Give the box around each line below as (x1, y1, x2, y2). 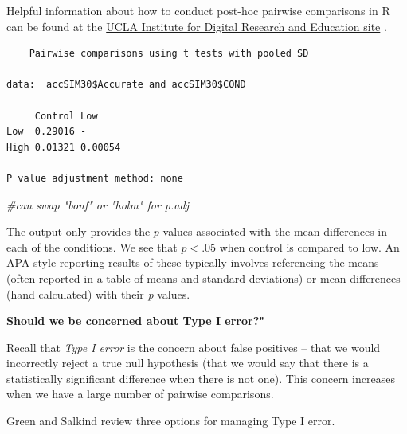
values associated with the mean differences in (162, 223, 388, 240)
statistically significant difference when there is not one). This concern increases (6, 369, 395, 386)
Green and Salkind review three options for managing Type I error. (6, 412, 335, 429)
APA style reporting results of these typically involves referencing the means (6, 254, 379, 271)
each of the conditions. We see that (6, 238, 178, 255)
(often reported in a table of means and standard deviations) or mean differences (6, 269, 401, 286)
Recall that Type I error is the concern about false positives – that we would (6, 338, 381, 355)
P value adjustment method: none (6, 172, 183, 184)
